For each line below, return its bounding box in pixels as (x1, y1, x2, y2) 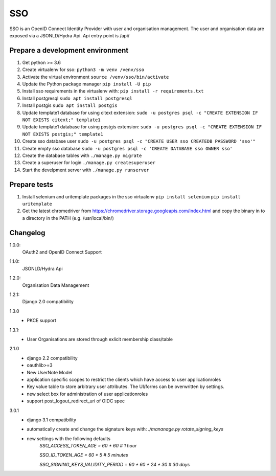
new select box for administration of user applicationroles (27, 391, 148, 397)
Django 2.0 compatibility (22, 299, 74, 305)
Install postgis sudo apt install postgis (22, 102, 118, 108)
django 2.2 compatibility (27, 355, 78, 361)
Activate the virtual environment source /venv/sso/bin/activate (22, 74, 169, 80)
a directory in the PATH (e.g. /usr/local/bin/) (22, 215, 114, 221)
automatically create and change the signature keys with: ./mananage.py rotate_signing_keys (27, 426, 223, 432)
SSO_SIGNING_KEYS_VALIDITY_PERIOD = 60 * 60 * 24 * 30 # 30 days (39, 461, 190, 467)
